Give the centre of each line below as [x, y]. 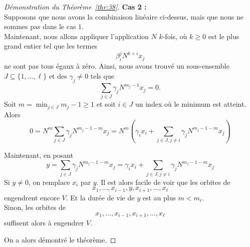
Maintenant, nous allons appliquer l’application [76, 36]
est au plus [159, 197]
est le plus [224, 36]
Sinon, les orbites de [35, 207]
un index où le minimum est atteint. [191, 104]
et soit [106, 104]
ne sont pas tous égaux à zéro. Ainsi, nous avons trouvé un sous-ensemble [117, 66]
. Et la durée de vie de [100, 197]
